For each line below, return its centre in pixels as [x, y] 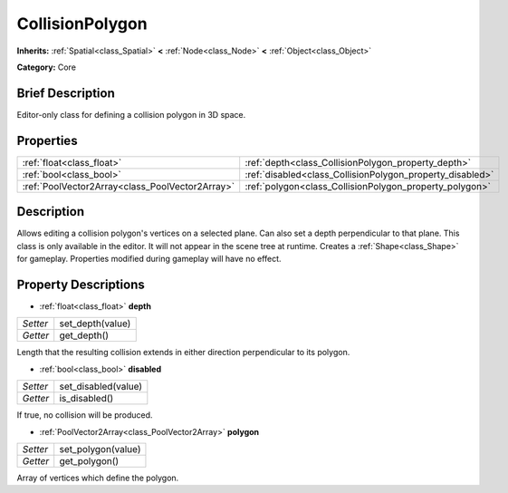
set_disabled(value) [101, 387]
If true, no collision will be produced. [85, 415]
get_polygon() [89, 460]
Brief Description [66, 93]
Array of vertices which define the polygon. [98, 478]
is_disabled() [86, 399]
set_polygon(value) [100, 449]
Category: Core [47, 67]
